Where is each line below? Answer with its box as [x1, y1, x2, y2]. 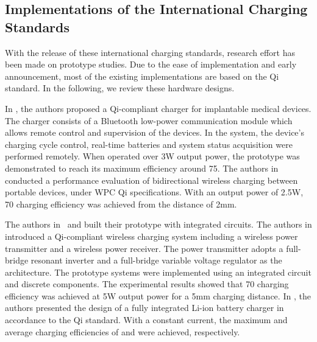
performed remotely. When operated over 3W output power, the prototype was [5, 150, 300, 162]
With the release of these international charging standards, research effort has [5, 46, 295, 58]
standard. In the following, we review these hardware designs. [5, 82, 235, 94]
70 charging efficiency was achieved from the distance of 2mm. [5, 197, 237, 210]
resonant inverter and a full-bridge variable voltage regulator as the [30, 254, 282, 267]
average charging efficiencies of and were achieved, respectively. [5, 325, 240, 338]
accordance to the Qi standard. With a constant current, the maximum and [5, 313, 288, 326]
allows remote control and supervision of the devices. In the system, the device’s [5, 126, 304, 139]
